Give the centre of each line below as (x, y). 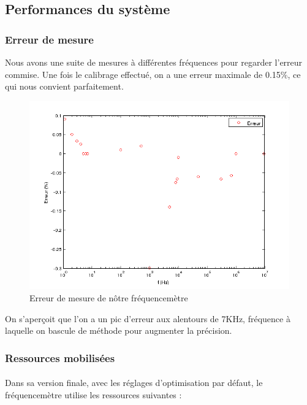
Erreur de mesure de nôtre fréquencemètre (109, 298)
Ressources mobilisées (60, 357)
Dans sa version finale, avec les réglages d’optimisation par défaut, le (134, 383)
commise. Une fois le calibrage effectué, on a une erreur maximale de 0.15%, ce (153, 74)
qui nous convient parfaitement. (64, 86)
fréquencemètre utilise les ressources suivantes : (93, 394)
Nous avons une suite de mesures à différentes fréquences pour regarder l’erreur (154, 62)
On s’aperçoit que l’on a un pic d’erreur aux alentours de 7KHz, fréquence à (148, 318)
